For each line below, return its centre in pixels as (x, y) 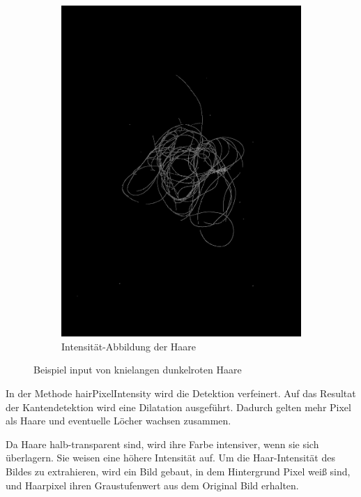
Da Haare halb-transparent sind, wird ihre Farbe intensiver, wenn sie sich (162, 444)
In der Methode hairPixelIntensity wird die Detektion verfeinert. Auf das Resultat (181, 393)
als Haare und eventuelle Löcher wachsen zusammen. (118, 421)
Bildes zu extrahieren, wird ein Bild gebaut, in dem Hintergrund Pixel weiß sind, (178, 471)
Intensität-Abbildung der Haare (129, 346)
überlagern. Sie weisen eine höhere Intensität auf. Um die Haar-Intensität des (170, 458)
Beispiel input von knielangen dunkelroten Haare (138, 370)
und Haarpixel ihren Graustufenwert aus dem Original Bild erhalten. (152, 485)
